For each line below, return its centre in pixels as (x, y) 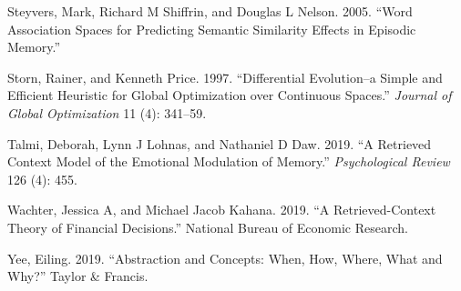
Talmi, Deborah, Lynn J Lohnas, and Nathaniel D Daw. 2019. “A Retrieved (220, 143)
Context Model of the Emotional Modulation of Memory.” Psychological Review (229, 161)
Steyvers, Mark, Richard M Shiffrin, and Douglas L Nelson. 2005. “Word (210, 11)
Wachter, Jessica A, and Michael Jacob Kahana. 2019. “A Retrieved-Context (222, 210)
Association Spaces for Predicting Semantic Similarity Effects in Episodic (212, 29)
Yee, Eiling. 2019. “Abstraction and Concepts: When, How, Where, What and (225, 258)
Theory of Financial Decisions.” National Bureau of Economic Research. (208, 227)
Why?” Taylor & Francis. (78, 276)
